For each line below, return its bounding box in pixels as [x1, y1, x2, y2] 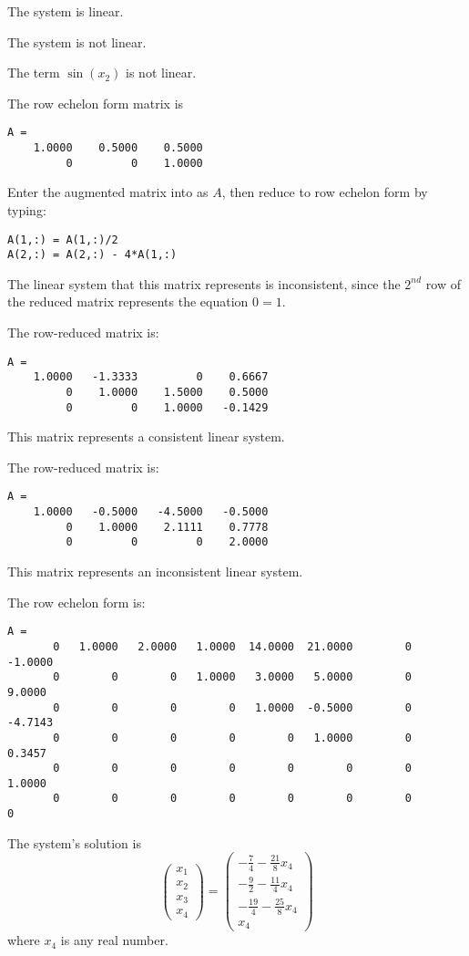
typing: [7, 200, 46, 219]
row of [425, 274, 461, 293]
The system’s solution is [7, 833, 141, 852]
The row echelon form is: [7, 592, 146, 611]
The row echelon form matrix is [7, 93, 184, 112]
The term [7, 63, 60, 82]
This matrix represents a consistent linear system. [7, 427, 285, 446]
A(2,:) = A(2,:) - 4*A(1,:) [7, 248, 178, 262]
